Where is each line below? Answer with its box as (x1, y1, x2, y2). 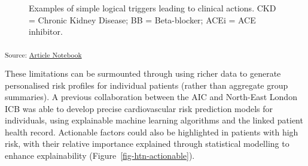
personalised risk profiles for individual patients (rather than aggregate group (5, 79, 288, 91)
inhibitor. (29, 25, 63, 38)
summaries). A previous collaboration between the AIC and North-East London (5, 90, 297, 103)
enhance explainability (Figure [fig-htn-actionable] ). (5, 149, 195, 162)
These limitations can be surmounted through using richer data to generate (5, 67, 281, 79)
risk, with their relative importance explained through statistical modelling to (5, 137, 289, 150)
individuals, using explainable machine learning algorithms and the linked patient (5, 114, 303, 126)
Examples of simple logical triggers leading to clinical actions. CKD (29, 2, 276, 14)
